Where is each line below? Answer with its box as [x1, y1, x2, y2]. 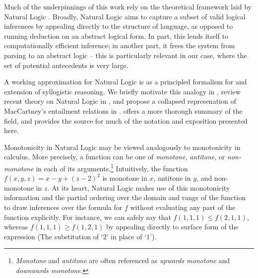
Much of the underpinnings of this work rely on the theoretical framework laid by [4, 1, 252, 11]
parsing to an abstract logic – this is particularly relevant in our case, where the [4, 50, 247, 60]
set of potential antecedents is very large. [4, 60, 129, 70]
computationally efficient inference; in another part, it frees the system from [4, 40, 235, 51]
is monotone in [102, 173, 147, 183]
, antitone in [153, 173, 191, 183]
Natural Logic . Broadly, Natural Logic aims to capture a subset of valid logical [4, 11, 246, 21]
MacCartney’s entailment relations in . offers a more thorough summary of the [4, 105, 243, 116]
